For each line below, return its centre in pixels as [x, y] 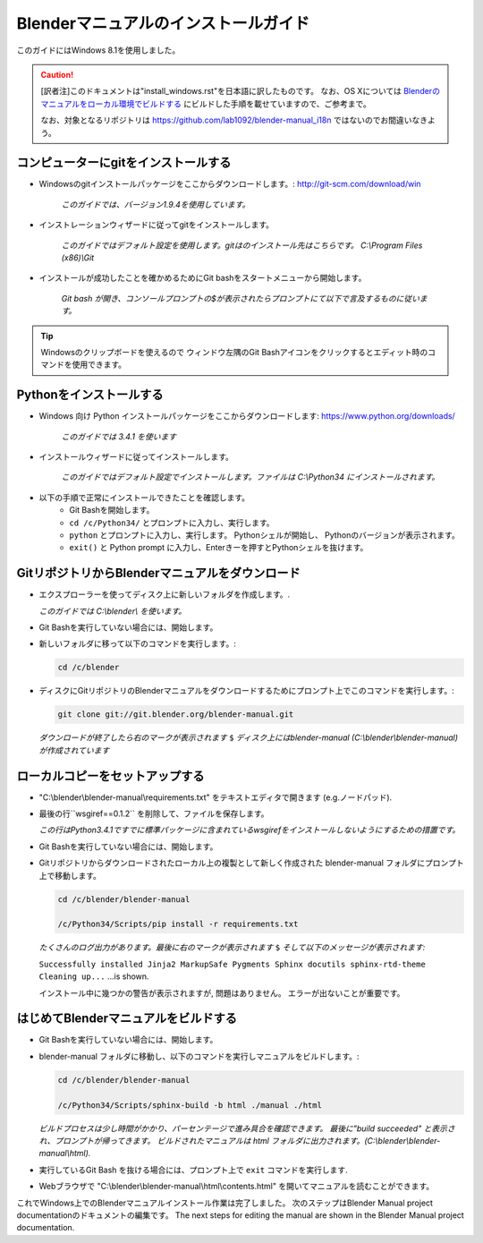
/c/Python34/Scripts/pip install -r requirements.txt [178, 924]
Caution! [57, 74]
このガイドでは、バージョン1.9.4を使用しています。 [156, 204]
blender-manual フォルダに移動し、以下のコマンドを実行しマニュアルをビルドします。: [199, 1056]
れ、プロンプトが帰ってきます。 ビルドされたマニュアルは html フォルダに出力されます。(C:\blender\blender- [240, 1140]
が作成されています [74, 750]
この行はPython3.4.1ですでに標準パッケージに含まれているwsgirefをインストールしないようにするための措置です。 [250, 830]
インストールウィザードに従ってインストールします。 [136, 457]
